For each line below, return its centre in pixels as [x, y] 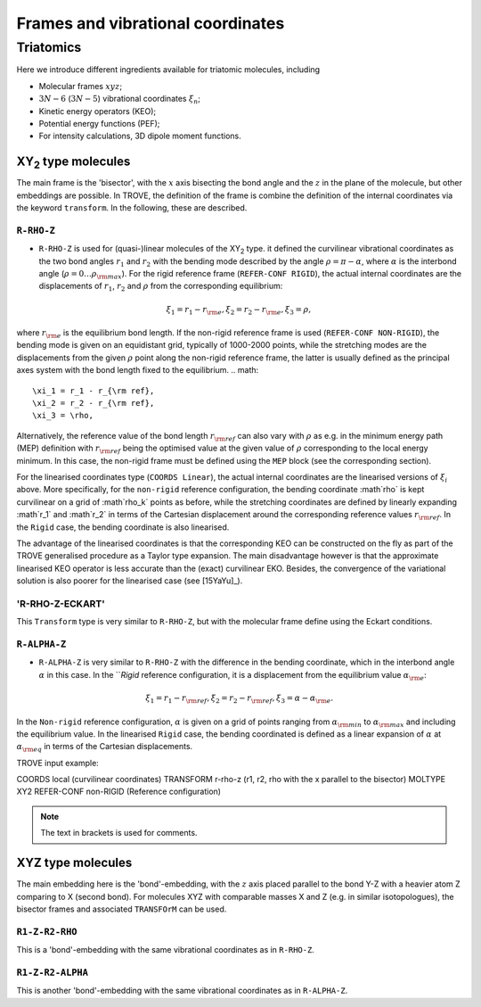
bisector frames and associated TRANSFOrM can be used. [122, 909]
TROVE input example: [58, 763]
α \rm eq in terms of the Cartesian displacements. [105, 747]
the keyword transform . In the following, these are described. [132, 208]
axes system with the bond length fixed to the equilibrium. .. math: [138, 370]
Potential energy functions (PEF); [99, 123]
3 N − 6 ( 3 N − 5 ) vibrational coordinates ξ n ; [119, 100]
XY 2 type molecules [73, 163]
